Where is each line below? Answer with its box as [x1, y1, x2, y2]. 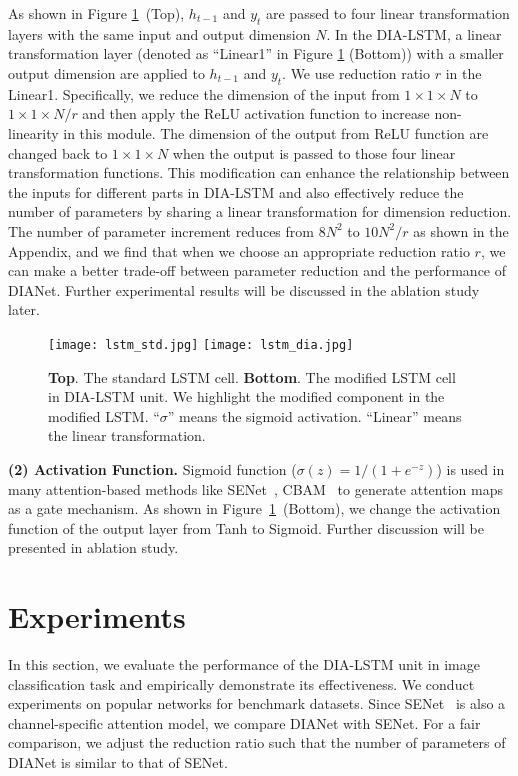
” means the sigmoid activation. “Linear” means [167, 405, 462, 426]
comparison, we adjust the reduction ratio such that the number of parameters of [8, 732, 506, 753]
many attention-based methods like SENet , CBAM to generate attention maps [8, 478, 503, 499]
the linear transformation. [48, 425, 206, 446]
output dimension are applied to [8, 62, 205, 83]
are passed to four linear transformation [266, 3, 510, 23]
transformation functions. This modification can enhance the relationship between [8, 162, 510, 183]
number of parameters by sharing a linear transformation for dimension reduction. [8, 201, 512, 222]
